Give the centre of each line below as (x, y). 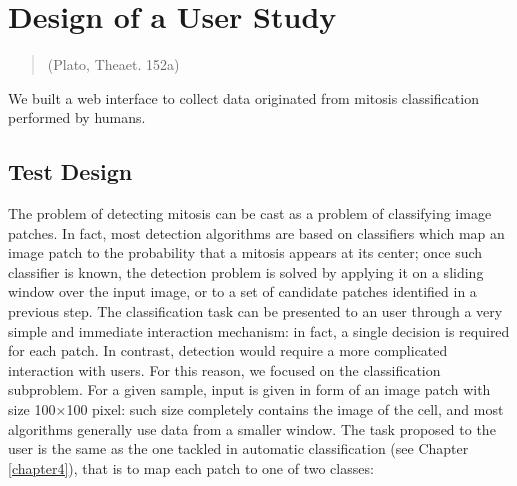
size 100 (32, 409)
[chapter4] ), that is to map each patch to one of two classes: (191, 467)
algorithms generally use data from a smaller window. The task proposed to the (252, 428)
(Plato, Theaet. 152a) (113, 64)
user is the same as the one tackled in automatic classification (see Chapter (238, 448)
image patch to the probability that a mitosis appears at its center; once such (245, 252)
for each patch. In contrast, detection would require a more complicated (228, 350)
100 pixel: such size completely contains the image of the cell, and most (285, 409)
